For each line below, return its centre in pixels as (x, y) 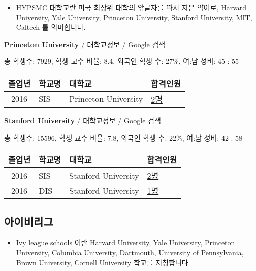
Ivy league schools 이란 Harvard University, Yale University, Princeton (125, 242)
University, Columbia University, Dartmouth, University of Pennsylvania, (130, 252)
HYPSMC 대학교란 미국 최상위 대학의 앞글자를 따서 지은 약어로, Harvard (131, 7)
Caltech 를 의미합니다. (51, 27)
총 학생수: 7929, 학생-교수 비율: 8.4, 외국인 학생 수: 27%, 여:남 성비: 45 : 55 (122, 61)
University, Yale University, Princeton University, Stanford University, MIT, (134, 17)
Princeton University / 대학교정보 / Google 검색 (85, 44)
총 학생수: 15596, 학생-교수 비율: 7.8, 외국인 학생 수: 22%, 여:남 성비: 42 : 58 (123, 137)
